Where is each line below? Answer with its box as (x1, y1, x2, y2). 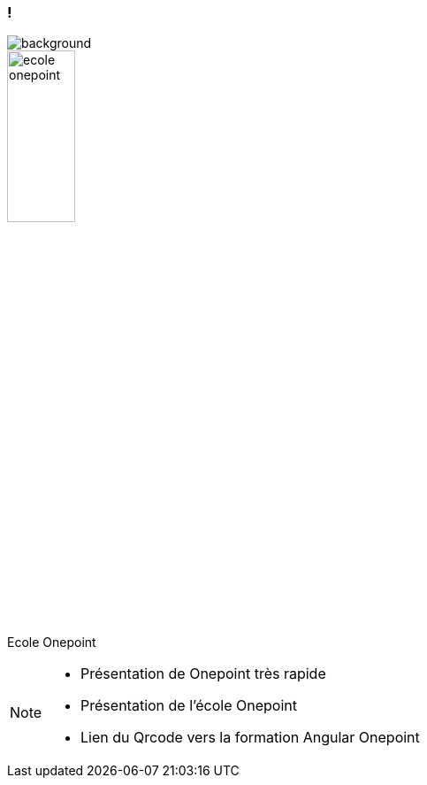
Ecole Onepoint (7, 634, 96, 650)
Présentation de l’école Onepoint (80, 696, 297, 714)
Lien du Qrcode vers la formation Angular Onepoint (80, 727, 420, 746)
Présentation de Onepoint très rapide (80, 664, 326, 682)
